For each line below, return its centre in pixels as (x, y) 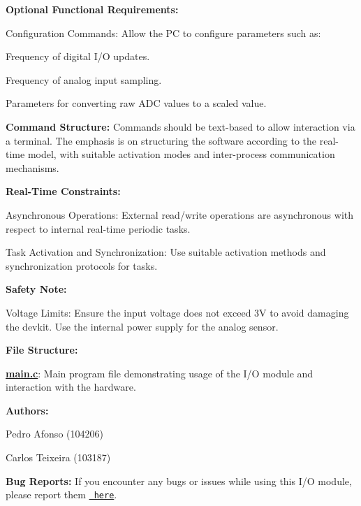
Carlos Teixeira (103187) (58, 457)
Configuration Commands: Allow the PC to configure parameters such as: (163, 32)
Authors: (27, 410)
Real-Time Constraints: (63, 191)
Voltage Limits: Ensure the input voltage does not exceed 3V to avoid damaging (177, 312)
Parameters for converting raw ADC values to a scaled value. (136, 103)
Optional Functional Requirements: (92, 9)
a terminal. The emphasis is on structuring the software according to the (161, 140)
